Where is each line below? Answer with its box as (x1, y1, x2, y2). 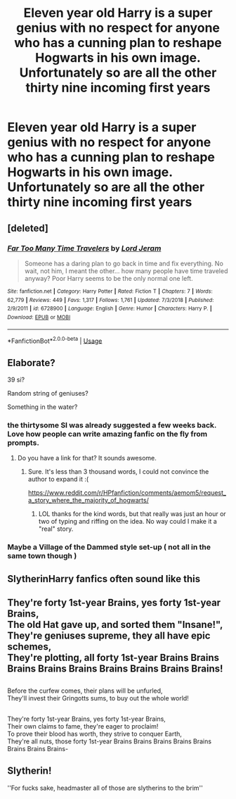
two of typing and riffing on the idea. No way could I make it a (38, 517, 218, 526)
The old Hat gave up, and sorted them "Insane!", (7, 618, 223, 631)
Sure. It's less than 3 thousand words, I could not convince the (27, 467, 209, 476)
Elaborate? (7, 357, 55, 369)
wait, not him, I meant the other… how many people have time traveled (24, 266, 228, 275)
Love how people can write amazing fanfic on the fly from (7, 429, 208, 439)
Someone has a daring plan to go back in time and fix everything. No (24, 259, 223, 268)
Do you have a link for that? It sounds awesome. (17, 454, 157, 463)
